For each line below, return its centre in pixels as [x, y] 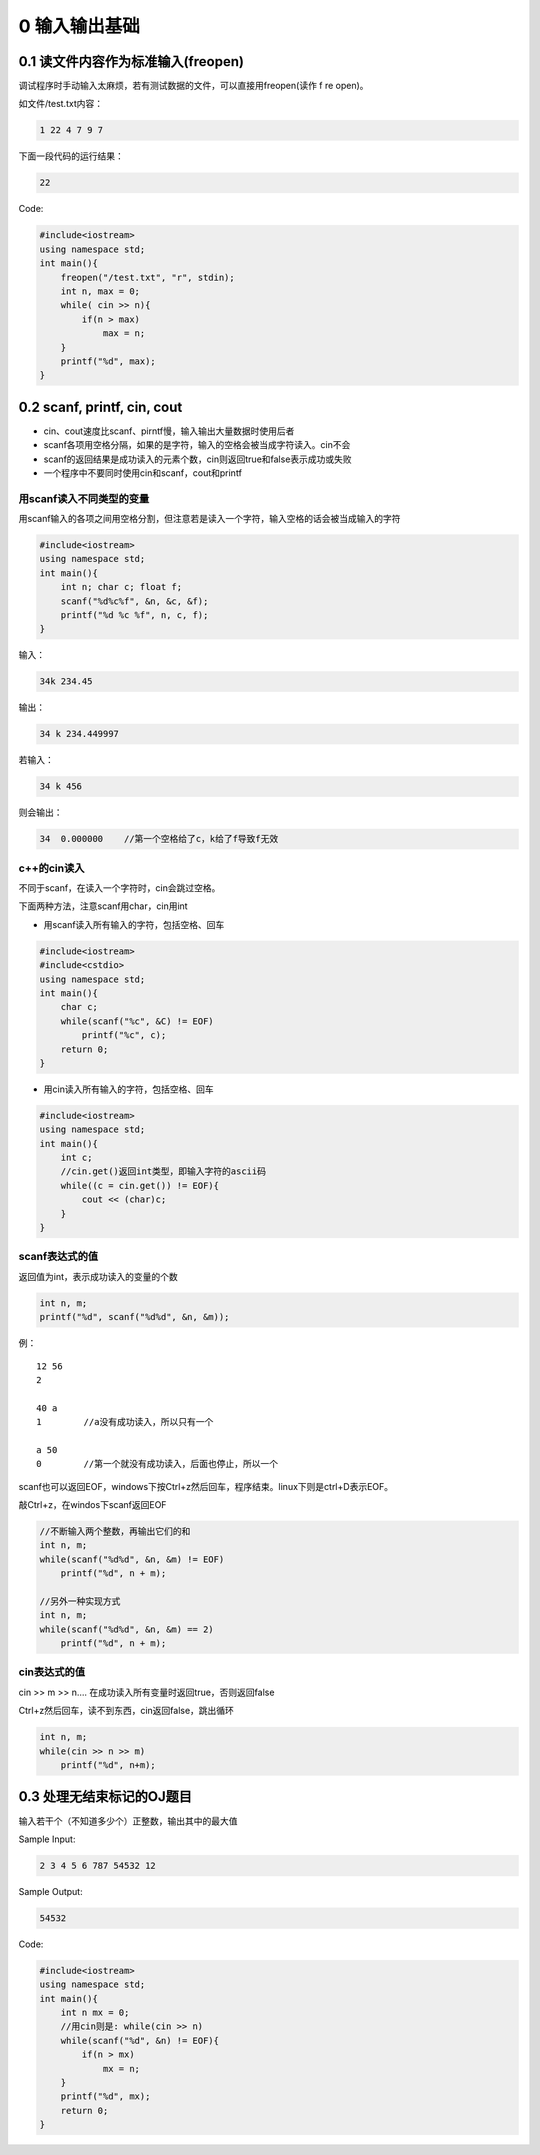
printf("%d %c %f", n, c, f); [134, 615]
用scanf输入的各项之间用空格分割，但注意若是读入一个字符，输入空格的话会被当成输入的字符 [209, 519]
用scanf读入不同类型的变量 [84, 498]
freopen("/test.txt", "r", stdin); [147, 277]
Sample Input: [47, 1839]
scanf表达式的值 [58, 1257]
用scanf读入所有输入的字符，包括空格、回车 [134, 924]
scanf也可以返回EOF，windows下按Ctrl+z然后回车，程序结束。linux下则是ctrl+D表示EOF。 [206, 1486]
